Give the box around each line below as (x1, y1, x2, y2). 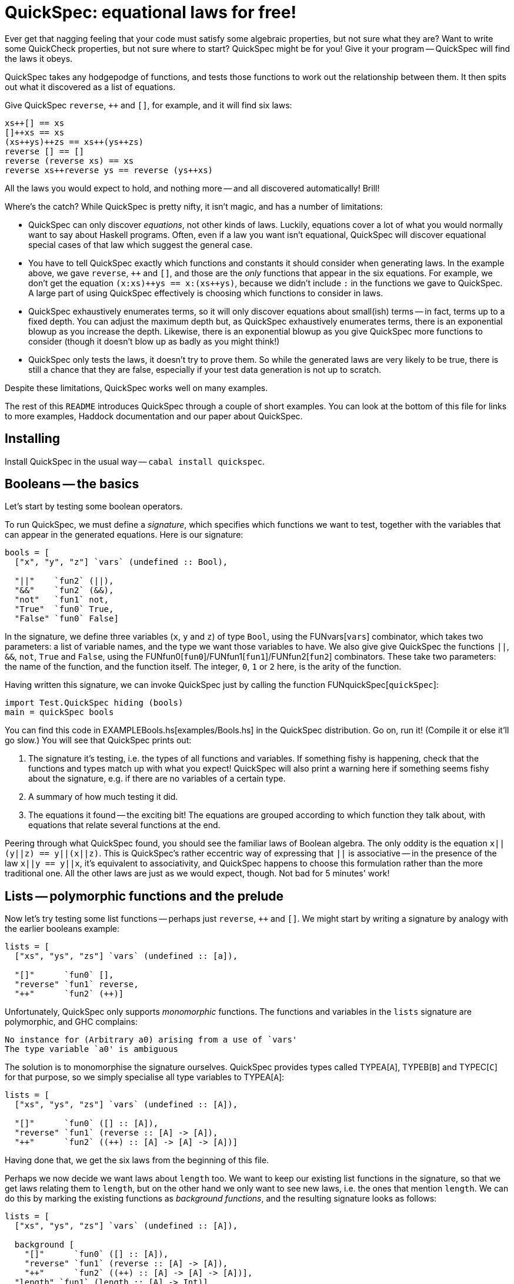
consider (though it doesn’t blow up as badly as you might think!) (28, 336, 280, 346)
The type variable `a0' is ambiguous (5, 1044, 179, 1054)
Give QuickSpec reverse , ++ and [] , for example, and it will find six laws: (5, 100, 292, 110)
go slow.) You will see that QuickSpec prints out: (5, 735, 192, 746)
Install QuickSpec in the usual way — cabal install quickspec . (5, 456, 265, 466)
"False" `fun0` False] (14, 614, 119, 624)
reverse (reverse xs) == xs (5, 155, 134, 166)
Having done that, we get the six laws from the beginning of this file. (5, 1155, 269, 1166)
